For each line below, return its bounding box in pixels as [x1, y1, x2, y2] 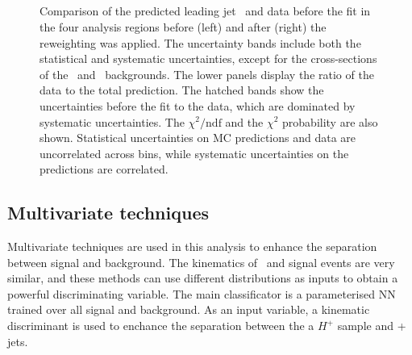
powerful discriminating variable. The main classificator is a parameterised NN [7, 285, 396, 302]
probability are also [282, 113, 378, 130]
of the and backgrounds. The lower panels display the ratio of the [40, 65, 374, 82]
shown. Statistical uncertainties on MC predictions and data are [40, 129, 356, 146]
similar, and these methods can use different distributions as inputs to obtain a [7, 269, 398, 286]
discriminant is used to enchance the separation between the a [7, 317, 314, 334]
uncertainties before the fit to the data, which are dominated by [40, 97, 356, 114]
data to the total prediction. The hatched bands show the [40, 81, 324, 98]
